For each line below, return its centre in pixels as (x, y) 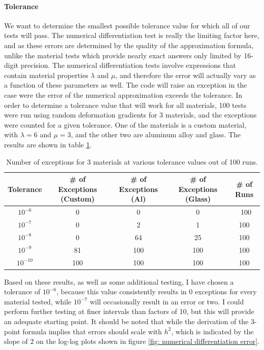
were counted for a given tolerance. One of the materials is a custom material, (125, 124)
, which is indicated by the (212, 331)
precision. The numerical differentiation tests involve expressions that (128, 65)
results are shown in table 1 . (48, 144)
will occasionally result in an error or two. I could (167, 301)
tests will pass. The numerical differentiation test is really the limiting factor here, (132, 35)
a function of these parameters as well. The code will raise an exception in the (126, 85)
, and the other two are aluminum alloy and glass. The (156, 134)
